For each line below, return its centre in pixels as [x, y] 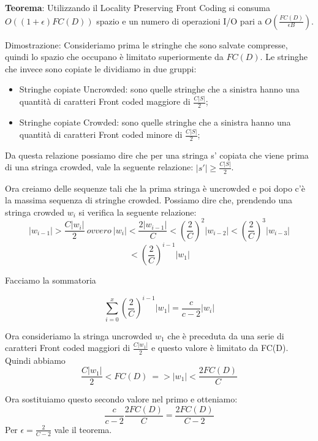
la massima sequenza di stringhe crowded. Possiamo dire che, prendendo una [149, 200]
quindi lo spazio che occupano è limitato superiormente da [114, 57]
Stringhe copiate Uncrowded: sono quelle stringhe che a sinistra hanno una [159, 89]
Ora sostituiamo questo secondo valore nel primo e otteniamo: [121, 399]
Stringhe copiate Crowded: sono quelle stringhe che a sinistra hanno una [155, 122]
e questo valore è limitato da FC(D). [220, 348]
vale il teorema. [83, 429]
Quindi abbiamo [35, 360]
